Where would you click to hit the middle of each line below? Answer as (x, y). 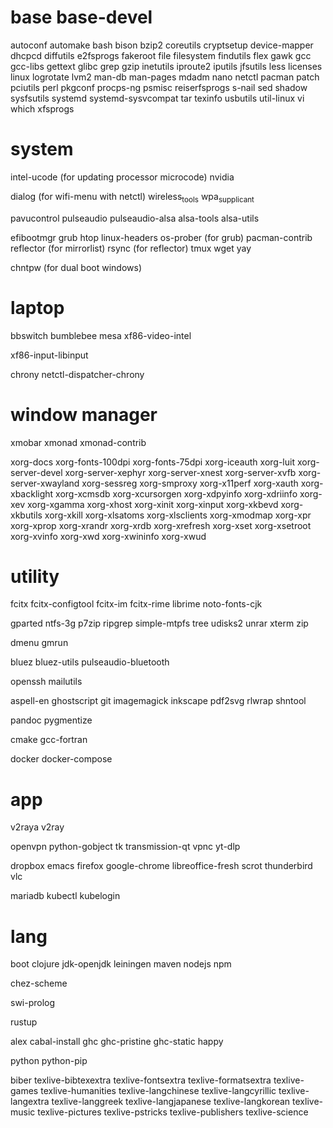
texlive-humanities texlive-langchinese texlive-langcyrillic (158, 1091)
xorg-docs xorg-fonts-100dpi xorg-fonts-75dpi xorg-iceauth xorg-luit (152, 462)
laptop (37, 307)
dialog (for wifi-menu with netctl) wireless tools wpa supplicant (132, 197)
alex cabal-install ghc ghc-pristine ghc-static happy (117, 1042)
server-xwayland (45, 483)
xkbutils (26, 515)
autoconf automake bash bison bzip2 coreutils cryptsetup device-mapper (162, 45)
